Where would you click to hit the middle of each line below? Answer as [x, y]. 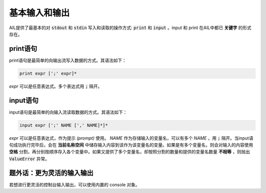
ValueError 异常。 [29, 158]
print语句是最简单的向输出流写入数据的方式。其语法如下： [68, 60]
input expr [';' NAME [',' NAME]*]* [64, 125]
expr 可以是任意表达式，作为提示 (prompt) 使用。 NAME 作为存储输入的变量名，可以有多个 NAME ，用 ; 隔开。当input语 [131, 138]
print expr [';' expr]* [48, 73]
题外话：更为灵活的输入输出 [51, 173]
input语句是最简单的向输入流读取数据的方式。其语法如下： [68, 112]
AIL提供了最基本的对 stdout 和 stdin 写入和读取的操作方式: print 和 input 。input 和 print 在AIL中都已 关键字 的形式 [130, 28]
